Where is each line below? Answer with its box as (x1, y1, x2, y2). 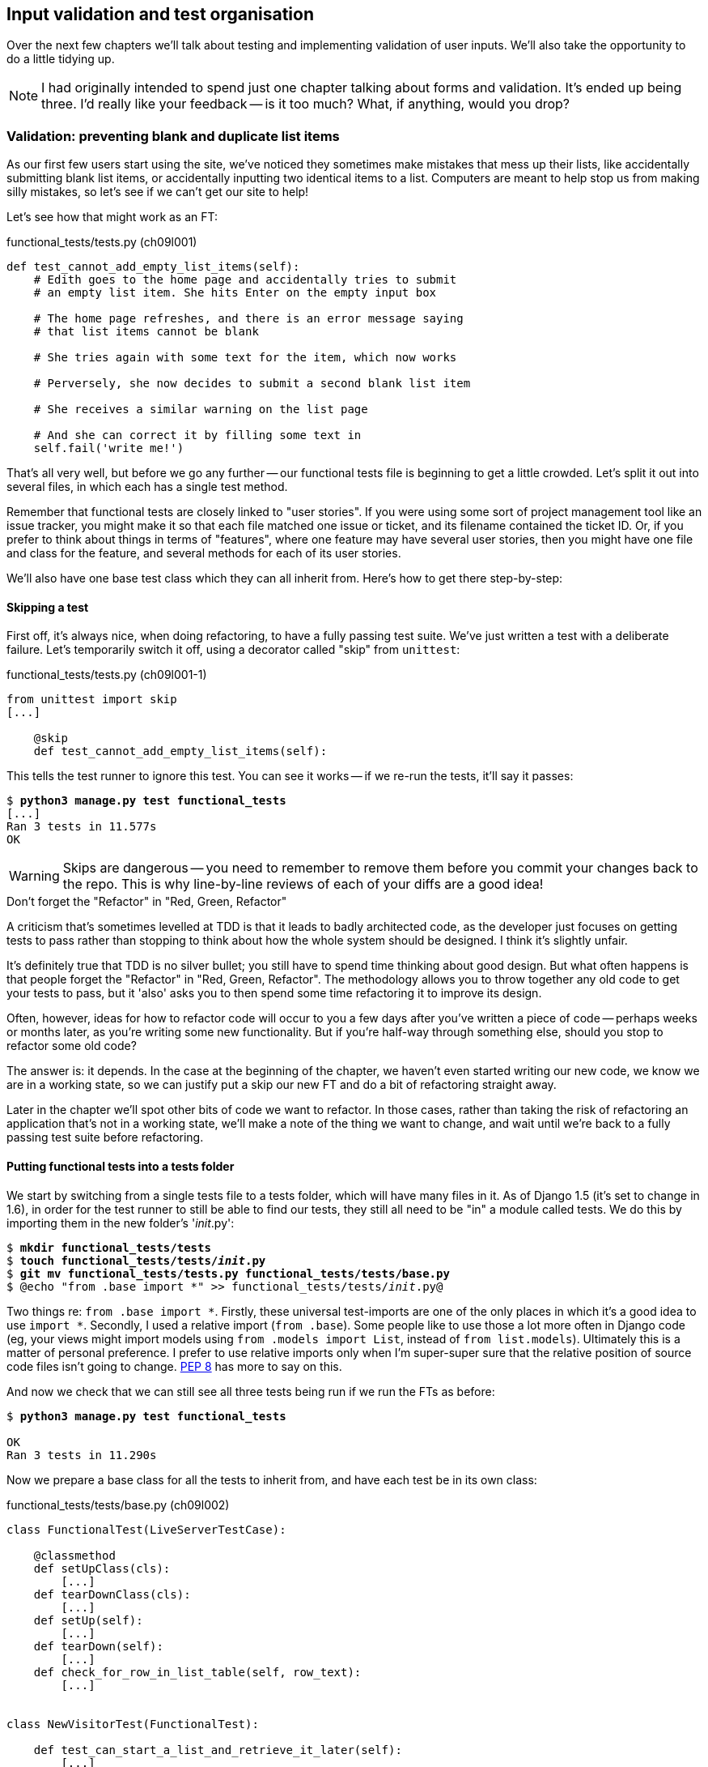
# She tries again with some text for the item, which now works (33, 351, 457, 365)
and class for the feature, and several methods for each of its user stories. (6, 546, 401, 561)
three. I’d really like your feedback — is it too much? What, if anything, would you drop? (41, 96, 570, 113)
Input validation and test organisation (6, 4, 314, 24)
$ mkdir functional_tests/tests (6, 1240, 211, 1254)
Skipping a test (6, 600, 89, 614)
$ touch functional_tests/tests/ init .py (6, 1253, 266, 1267)
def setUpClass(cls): (33, 1561, 171, 1575)
